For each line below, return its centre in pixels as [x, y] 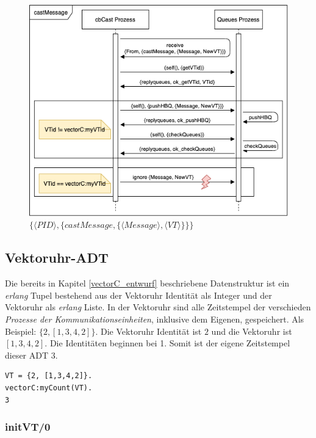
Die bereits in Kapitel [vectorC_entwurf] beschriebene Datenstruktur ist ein [147, 283]
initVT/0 [28, 427]
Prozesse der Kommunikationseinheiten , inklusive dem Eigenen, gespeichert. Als [155, 319]
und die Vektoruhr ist [252, 331]
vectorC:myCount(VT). [49, 388]
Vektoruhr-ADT [57, 257]
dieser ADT [27, 355]
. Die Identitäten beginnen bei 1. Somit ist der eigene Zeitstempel [167, 343]
